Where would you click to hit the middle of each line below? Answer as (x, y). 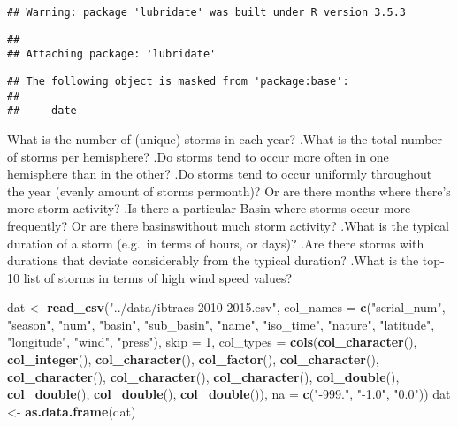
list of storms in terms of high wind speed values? (158, 277)
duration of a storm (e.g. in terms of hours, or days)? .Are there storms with (216, 243)
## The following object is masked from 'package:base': (178, 81)
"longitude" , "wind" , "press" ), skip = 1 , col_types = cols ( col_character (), (212, 342)
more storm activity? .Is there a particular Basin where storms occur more (209, 208)
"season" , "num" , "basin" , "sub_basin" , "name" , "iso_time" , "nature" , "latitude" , (221, 324)
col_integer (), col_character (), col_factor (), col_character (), (193, 359)
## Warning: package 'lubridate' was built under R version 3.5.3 (207, 12)
